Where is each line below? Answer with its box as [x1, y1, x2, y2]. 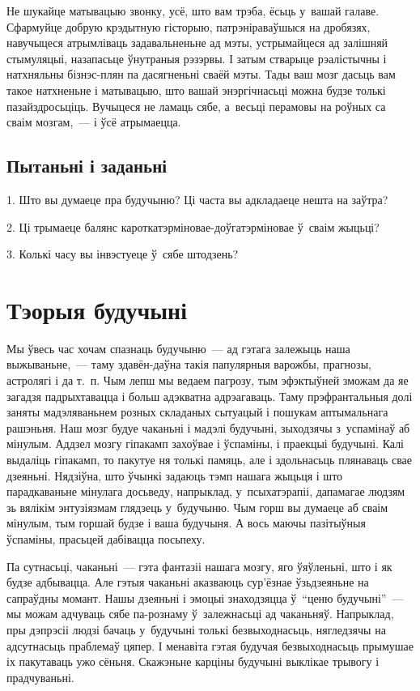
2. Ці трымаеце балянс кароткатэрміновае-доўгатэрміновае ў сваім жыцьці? [6, 218, 380, 235]
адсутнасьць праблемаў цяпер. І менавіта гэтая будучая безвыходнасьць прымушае [6, 637, 414, 654]
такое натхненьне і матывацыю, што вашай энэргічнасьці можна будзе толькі [6, 81, 386, 98]
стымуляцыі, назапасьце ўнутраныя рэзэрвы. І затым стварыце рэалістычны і [6, 49, 387, 66]
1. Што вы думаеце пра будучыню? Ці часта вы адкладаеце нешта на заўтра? [6, 190, 388, 207]
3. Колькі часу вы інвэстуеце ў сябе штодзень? [6, 245, 239, 262]
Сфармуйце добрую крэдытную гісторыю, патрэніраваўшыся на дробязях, [6, 18, 371, 35]
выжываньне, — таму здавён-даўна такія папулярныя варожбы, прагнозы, [6, 356, 371, 373]
